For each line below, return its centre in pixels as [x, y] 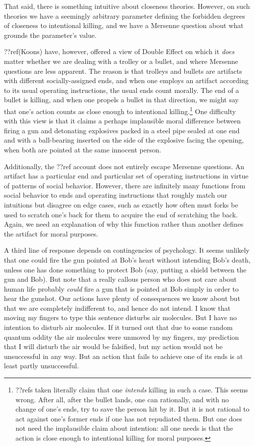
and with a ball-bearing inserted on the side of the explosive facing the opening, [124, 140]
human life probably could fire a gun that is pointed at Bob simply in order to [121, 288]
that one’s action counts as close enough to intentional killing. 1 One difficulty [120, 110]
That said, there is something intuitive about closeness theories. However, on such [127, 6]
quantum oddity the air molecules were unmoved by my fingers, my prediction [122, 337]
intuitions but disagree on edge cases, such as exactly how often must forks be [121, 204]
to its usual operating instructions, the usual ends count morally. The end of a [122, 90]
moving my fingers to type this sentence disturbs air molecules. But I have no [120, 317]
